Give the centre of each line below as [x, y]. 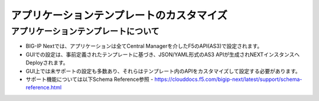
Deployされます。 [47, 63]
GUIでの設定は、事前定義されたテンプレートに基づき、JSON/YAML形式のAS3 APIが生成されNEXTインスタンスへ [163, 54]
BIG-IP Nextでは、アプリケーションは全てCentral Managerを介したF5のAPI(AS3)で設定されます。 [144, 46]
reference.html [44, 87]
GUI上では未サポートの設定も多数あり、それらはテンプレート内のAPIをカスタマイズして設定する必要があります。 [163, 71]
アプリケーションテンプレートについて [85, 31]
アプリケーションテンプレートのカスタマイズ [119, 15]
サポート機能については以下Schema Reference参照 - [89, 79]
